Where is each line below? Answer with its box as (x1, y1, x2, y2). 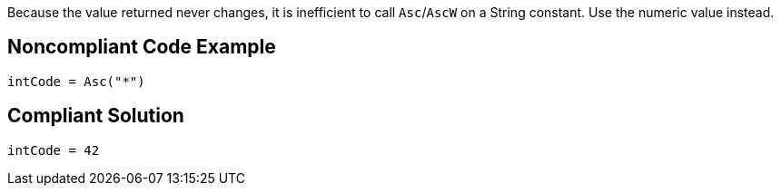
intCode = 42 (7, 142, 100, 158)
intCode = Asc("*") (7, 73, 145, 89)
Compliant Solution (7, 104, 184, 128)
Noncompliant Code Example (7, 35, 276, 59)
